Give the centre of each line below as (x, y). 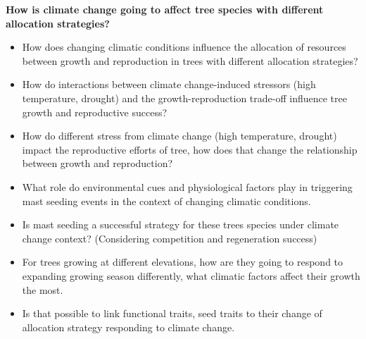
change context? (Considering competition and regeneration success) (170, 238)
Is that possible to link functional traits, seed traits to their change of (172, 313)
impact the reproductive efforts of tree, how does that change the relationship (190, 149)
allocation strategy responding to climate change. (128, 327)
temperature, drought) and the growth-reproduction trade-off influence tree (184, 98)
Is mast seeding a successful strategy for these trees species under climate (181, 224)
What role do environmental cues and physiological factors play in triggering (187, 186)
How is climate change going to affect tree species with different (165, 9)
